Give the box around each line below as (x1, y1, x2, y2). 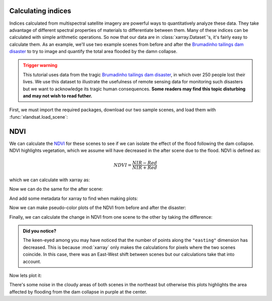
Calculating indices (9, 7, 72, 15)
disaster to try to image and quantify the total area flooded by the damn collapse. (9, 48, 178, 55)
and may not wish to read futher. (23, 93, 93, 99)
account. (23, 258, 41, 265)
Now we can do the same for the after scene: (9, 186, 103, 192)
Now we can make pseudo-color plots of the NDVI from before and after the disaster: (9, 205, 186, 211)
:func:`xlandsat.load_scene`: (9, 114, 68, 120)
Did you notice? (23, 228, 56, 234)
